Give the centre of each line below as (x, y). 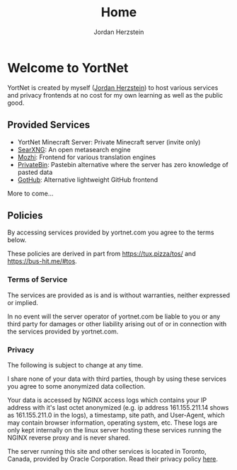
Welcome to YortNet (68, 68)
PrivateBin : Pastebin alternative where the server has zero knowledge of (123, 164)
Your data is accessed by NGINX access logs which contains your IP (107, 400)
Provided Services (49, 125)
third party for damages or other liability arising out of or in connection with (117, 323)
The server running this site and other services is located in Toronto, (107, 451)
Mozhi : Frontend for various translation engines (87, 157)
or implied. (23, 302)
